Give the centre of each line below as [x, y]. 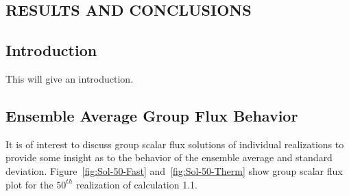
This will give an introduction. [70, 78]
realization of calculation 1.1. [136, 184]
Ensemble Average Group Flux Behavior [152, 115]
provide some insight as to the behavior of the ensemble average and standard [169, 157]
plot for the [29, 184]
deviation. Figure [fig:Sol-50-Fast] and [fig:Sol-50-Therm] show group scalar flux [174, 170]
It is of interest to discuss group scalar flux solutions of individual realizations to [175, 144]
